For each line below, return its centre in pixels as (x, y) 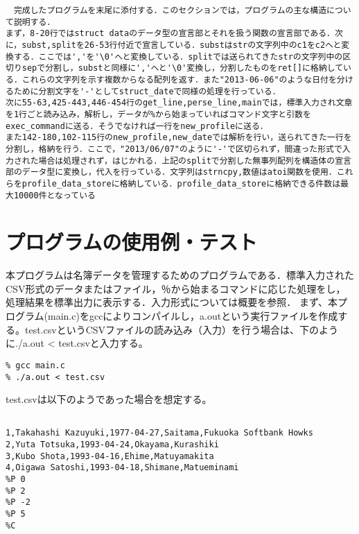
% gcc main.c (35, 365)
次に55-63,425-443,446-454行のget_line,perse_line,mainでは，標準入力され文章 (179, 103)
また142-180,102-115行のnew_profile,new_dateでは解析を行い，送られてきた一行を (179, 138)
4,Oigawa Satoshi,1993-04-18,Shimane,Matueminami (122, 468)
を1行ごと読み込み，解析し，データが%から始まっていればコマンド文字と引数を (158, 114)
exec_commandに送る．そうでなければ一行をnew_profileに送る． (137, 126)
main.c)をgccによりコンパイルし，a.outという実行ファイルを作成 (193, 316)
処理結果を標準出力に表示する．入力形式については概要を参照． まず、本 (172, 302)
